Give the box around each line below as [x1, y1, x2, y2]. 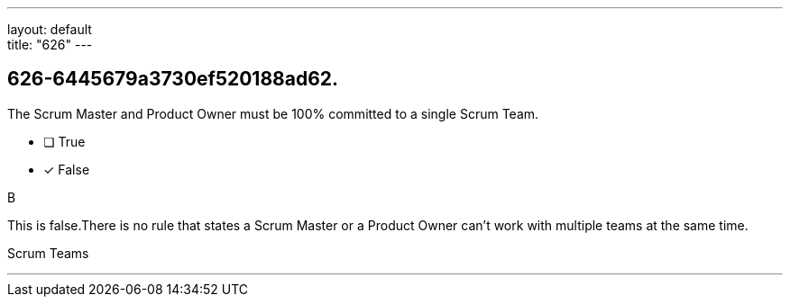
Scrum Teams [7, 245, 89, 261]
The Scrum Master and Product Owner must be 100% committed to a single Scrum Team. [7, 105, 539, 121]
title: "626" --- [7, 37, 93, 52]
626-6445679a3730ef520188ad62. [7, 67, 339, 91]
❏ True [43, 133, 86, 149]
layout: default [7, 22, 92, 37]
